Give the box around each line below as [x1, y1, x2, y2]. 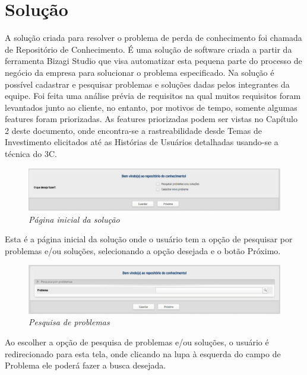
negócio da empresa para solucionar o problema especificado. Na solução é [5, 66, 274, 78]
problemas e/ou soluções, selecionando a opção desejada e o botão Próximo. [5, 244, 281, 257]
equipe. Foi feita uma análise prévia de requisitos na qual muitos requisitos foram [5, 89, 301, 102]
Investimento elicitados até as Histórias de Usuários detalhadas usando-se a [5, 136, 278, 148]
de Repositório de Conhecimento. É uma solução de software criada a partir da [5, 43, 292, 55]
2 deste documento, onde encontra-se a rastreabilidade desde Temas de [5, 124, 262, 136]
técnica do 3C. [5, 148, 57, 160]
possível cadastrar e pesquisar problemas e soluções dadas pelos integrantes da [5, 78, 290, 90]
